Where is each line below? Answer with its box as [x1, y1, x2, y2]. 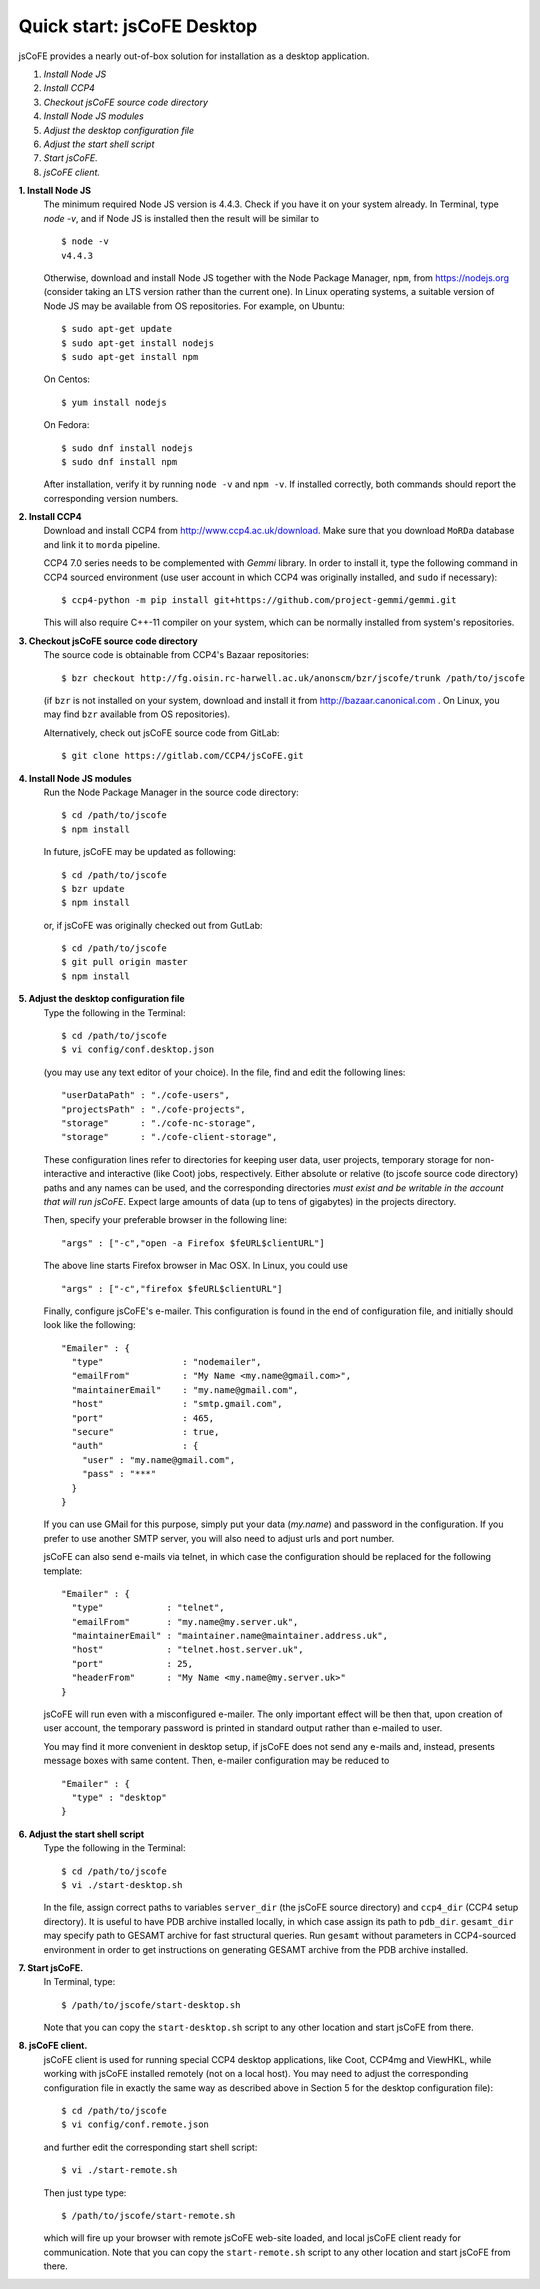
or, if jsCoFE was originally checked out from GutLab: [43, 919, 264, 931]
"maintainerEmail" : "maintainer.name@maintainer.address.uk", [71, 1630, 389, 1642]
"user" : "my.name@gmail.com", [81, 1454, 236, 1465]
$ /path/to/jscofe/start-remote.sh [61, 2210, 236, 2221]
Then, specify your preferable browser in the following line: [43, 1214, 288, 1226]
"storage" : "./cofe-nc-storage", [61, 1117, 257, 1129]
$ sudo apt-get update [61, 323, 173, 335]
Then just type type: [43, 2186, 127, 2199]
